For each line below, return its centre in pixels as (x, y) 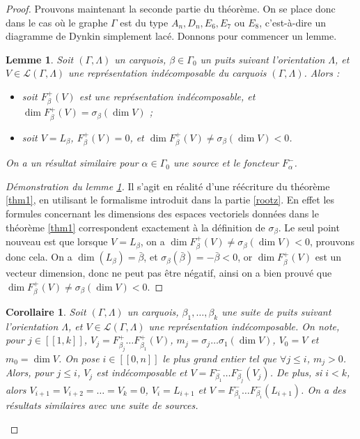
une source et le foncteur (226, 163)
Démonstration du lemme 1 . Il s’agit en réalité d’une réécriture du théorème (168, 186)
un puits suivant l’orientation (263, 59)
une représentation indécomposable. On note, (244, 326)
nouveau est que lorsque (57, 241)
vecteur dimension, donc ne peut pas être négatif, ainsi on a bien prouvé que (169, 272)
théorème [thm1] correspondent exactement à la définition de (135, 227)
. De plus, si (296, 372)
